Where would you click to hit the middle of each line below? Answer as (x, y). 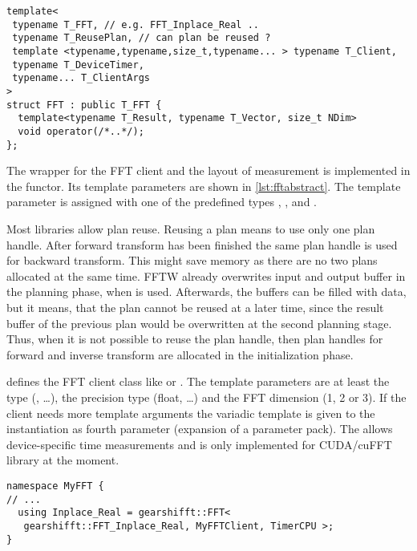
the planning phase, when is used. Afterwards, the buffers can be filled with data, (206, 292)
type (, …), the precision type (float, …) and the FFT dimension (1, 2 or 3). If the (206, 397)
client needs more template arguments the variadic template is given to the (191, 413)
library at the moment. (63, 460)
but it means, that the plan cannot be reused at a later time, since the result (195, 307)
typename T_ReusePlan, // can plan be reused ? (142, 38)
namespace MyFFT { (55, 486)
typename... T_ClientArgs (81, 78)
